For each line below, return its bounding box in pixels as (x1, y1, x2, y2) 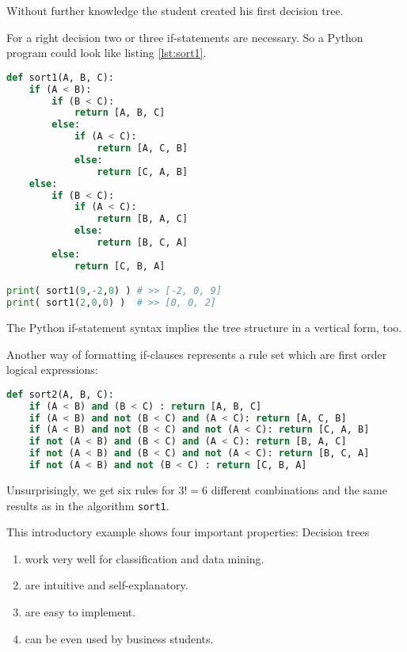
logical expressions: (6, 361, 98, 378)
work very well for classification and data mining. (25, 550, 264, 566)
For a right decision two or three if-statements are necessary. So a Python (6, 29, 363, 45)
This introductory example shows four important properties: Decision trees (6, 524, 370, 540)
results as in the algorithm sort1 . (6, 497, 169, 513)
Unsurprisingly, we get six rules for (6, 481, 175, 498)
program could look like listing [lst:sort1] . (6, 44, 207, 61)
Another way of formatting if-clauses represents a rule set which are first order (6, 345, 387, 362)
